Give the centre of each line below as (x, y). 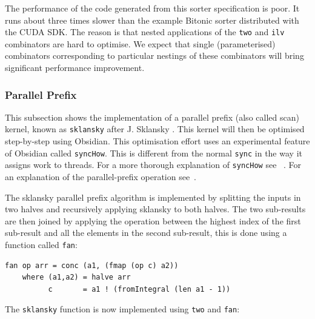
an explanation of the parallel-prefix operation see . (101, 176)
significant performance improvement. (75, 68)
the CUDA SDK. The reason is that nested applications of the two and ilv (145, 32)
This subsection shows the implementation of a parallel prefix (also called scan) (152, 117)
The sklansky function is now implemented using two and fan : (122, 309)
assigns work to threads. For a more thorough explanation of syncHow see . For (153, 165)
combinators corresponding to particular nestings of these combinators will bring (154, 55)
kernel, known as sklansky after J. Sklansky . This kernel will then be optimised (155, 129)
